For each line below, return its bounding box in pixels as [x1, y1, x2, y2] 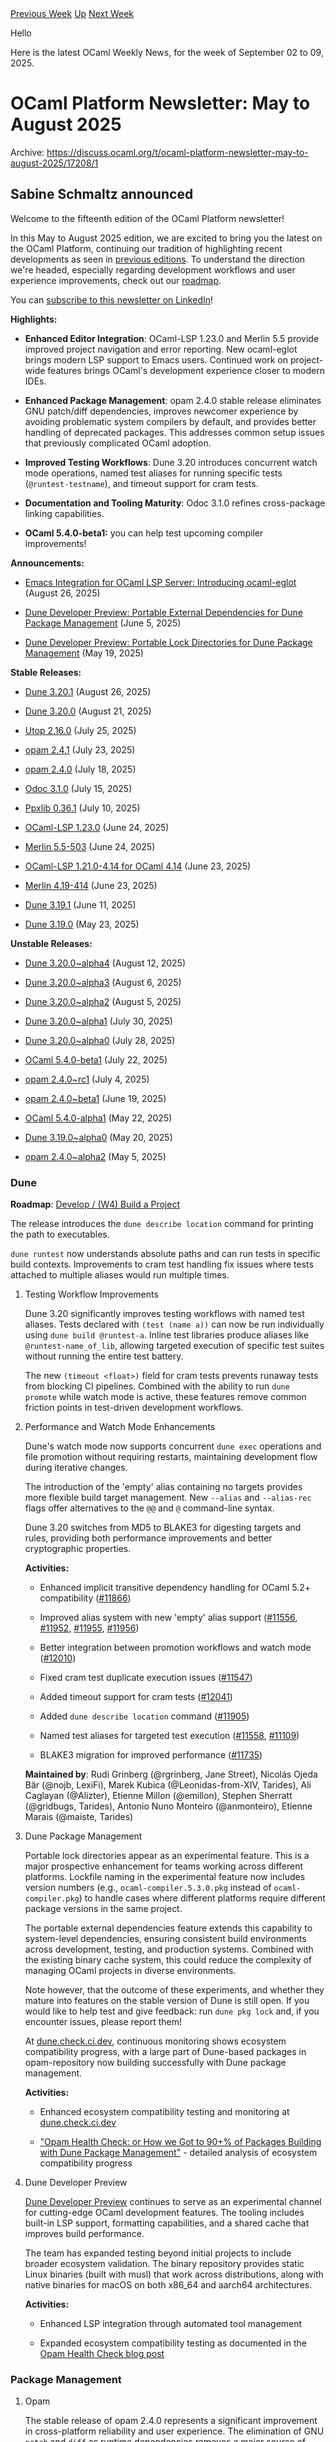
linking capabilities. [24, 507, 105, 519]
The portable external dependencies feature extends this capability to [24, 1922, 313, 1934]
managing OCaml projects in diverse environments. [24, 1965, 237, 1977]
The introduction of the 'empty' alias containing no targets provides [24, 1481, 303, 1493]
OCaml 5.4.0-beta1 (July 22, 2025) [24, 1053, 168, 1066]
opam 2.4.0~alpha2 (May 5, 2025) [24, 1150, 167, 1162]
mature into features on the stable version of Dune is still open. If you [24, 1995, 310, 2007]
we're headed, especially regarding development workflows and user [10, 263, 296, 276]
